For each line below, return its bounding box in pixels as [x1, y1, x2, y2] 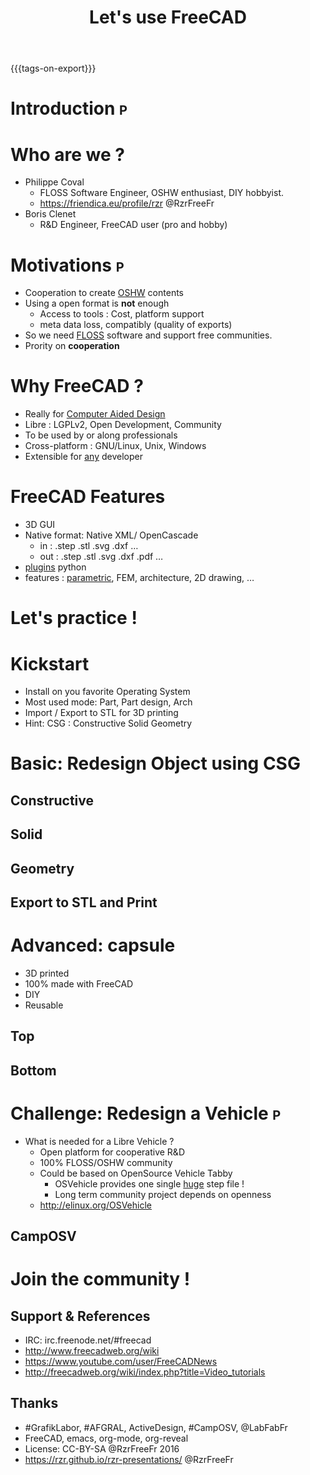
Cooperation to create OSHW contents [24, 287, 184, 299]
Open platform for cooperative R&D [39, 1146, 185, 1158]
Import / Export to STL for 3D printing [24, 707, 179, 719]
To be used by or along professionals [24, 429, 178, 441]
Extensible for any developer [24, 451, 143, 463]
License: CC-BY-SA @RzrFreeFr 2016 [24, 1442, 180, 1455]
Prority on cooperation [24, 340, 120, 352]
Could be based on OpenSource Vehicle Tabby [39, 1167, 233, 1179]
